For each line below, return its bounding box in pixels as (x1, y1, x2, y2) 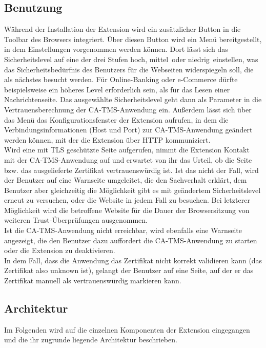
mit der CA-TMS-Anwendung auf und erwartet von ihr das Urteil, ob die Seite (4, 154, 252, 165)
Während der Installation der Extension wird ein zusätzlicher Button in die (4, 24, 241, 34)
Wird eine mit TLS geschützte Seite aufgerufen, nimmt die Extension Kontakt (4, 144, 250, 155)
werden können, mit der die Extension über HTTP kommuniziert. (4, 134, 211, 145)
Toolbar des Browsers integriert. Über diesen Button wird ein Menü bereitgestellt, (4, 33, 262, 44)
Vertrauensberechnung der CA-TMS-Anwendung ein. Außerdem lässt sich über (4, 104, 252, 114)
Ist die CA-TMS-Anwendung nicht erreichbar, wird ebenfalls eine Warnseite (4, 225, 242, 236)
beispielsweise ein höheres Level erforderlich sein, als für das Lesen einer (4, 84, 230, 94)
